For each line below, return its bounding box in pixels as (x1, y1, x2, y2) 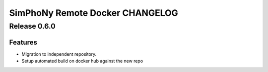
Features (9, 38, 37, 46)
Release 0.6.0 (9, 22, 56, 31)
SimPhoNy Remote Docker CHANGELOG (9, 7, 178, 18)
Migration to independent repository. (21, 51, 97, 57)
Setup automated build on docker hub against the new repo (21, 58, 143, 64)
